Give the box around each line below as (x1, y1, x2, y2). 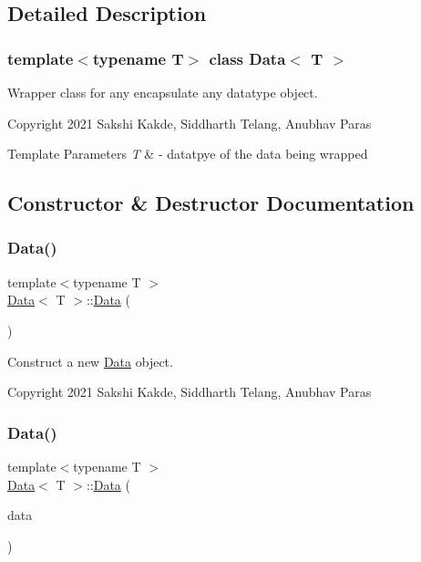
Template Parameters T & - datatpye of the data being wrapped (7, 144, 368, 163)
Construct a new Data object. (7, 351, 173, 370)
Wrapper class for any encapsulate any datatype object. (7, 83, 318, 101)
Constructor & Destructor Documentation (7, 189, 415, 217)
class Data (209, 47, 286, 69)
